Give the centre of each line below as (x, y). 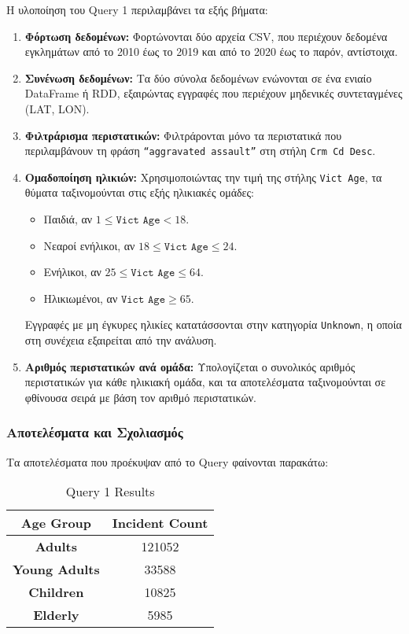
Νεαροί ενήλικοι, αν (89, 245)
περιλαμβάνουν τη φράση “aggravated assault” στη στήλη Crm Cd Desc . (200, 151)
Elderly (56, 615)
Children (56, 592)
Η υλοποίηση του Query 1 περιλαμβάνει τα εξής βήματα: (137, 9)
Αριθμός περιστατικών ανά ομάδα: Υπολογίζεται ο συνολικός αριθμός (190, 366)
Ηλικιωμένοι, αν (81, 298)
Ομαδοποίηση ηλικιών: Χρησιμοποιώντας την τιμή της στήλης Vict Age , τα (203, 177)
